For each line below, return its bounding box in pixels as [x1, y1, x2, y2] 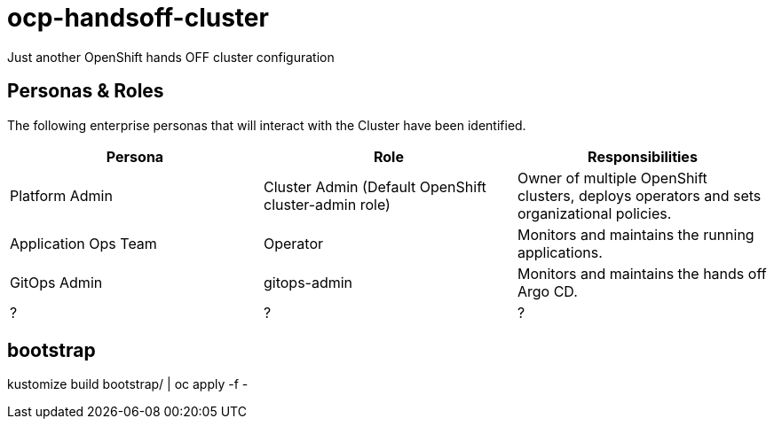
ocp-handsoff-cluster [7, 3, 269, 33]
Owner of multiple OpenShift [517, 168, 707, 187]
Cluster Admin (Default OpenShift [263, 177, 486, 196]
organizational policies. [517, 204, 672, 222]
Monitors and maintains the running [517, 225, 754, 244]
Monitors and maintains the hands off [517, 264, 767, 283]
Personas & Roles [7, 80, 164, 103]
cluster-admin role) [263, 195, 391, 213]
